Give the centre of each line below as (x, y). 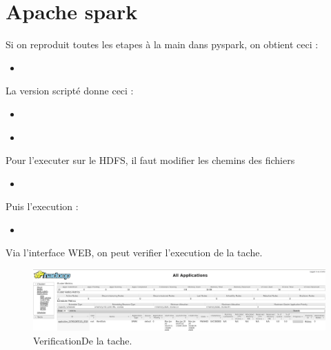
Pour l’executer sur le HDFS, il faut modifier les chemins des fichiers (150, 160)
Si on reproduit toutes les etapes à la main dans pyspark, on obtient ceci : (162, 44)
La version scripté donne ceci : (70, 91)
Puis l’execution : (42, 206)
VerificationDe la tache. (83, 340)
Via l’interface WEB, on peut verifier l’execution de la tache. (134, 253)
